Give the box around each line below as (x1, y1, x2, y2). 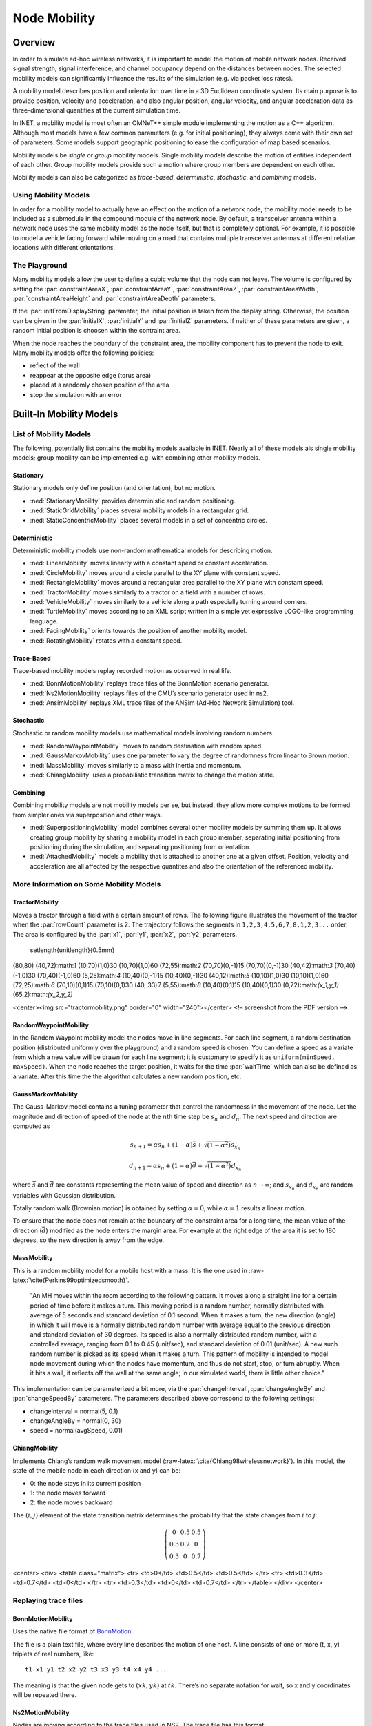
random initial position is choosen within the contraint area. (12, 327, 180, 335)
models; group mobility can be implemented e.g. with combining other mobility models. (12, 454, 261, 462)
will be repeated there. (12, 1691, 77, 1699)
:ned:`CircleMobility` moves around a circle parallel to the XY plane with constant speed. (30, 568, 281, 576)
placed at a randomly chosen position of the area (30, 380, 169, 389)
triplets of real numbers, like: (12, 1649, 94, 1658)
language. (30, 617, 59, 625)
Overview (12, 37, 56, 48)
